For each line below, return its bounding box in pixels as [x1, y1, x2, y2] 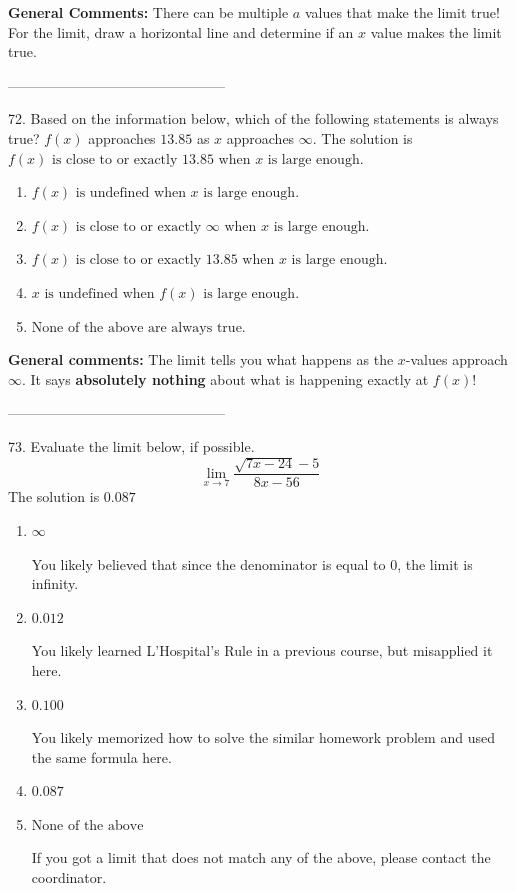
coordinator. [31, 867, 107, 888]
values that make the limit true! [304, 2, 500, 22]
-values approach [405, 349, 508, 370]
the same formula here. [31, 746, 172, 767]
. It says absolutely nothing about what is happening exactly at [22, 368, 429, 389]
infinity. [31, 573, 79, 594]
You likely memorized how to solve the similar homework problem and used [31, 727, 495, 748]
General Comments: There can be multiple [8, 2, 289, 22]
